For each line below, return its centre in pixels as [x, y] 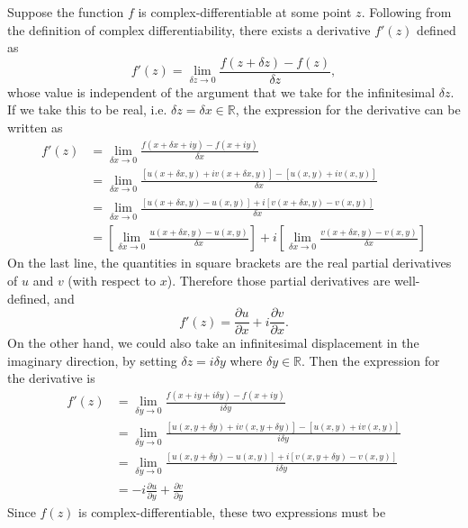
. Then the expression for [371, 360]
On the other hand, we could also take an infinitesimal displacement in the [213, 343]
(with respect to [112, 280]
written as [35, 127]
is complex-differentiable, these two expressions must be [232, 511]
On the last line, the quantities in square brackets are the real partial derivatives [229, 263]
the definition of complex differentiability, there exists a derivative [189, 29]
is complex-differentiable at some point [245, 12]
